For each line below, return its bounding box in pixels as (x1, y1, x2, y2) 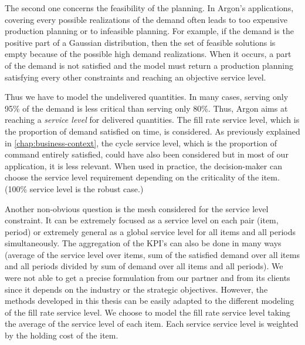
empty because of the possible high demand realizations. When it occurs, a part (5, 48, 292, 60)
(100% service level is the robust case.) (5, 182, 144, 195)
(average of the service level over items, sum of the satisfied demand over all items (5, 248, 300, 260)
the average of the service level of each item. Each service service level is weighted (5, 317, 299, 330)
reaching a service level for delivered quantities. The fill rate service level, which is (5, 113, 300, 126)
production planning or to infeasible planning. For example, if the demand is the (5, 25, 294, 37)
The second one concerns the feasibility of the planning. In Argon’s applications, (5, 2, 294, 14)
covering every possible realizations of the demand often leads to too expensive (5, 13, 287, 25)
